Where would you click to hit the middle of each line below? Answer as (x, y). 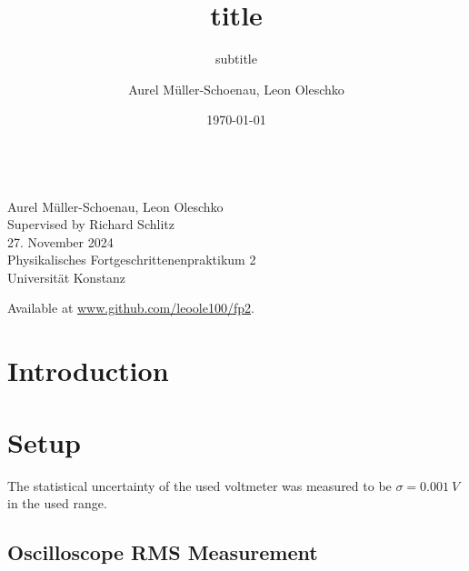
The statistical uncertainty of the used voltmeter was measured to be (200, 485)
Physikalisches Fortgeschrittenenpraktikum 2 (132, 260)
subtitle (236, 59)
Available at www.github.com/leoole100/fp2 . (131, 308)
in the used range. (57, 503)
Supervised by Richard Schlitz (91, 224)
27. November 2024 (60, 241)
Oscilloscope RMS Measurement (163, 552)
